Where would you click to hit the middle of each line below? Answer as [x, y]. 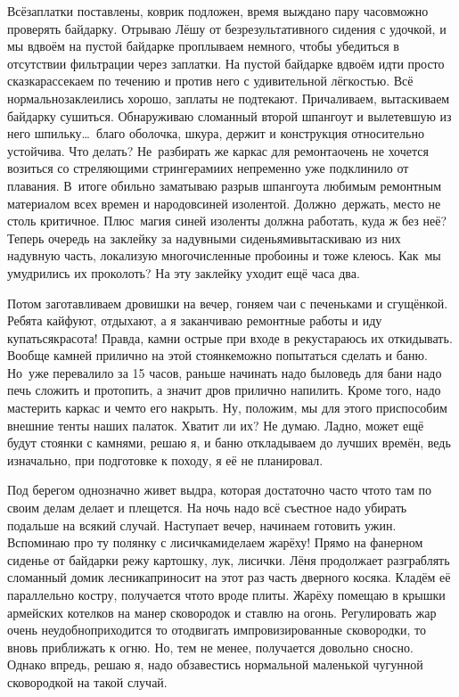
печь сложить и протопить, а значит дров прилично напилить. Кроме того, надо [224, 390]
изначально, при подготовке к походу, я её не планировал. [165, 459]
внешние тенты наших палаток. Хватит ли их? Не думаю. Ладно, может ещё [216, 425]
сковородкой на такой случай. [87, 681]
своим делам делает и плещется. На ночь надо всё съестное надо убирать [207, 508]
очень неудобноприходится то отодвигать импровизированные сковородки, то [217, 630]
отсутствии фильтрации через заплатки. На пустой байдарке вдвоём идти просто [226, 63]
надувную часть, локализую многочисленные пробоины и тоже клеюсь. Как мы [224, 255]
